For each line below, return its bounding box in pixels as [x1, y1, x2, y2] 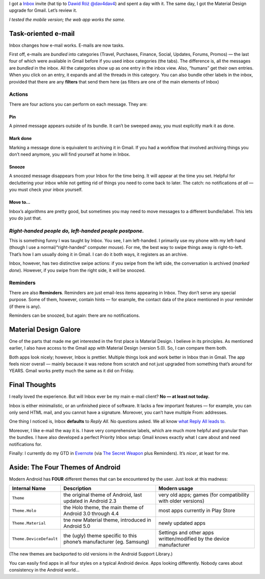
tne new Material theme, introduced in [63, 517, 152, 524]
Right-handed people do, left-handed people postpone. [9, 227, 144, 234]
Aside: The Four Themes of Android [9, 463, 121, 471]
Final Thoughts [9, 381, 56, 389]
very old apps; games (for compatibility [159, 492, 250, 498]
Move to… [9, 199, 30, 205]
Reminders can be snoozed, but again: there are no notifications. [9, 312, 140, 318]
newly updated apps [159, 520, 206, 526]
